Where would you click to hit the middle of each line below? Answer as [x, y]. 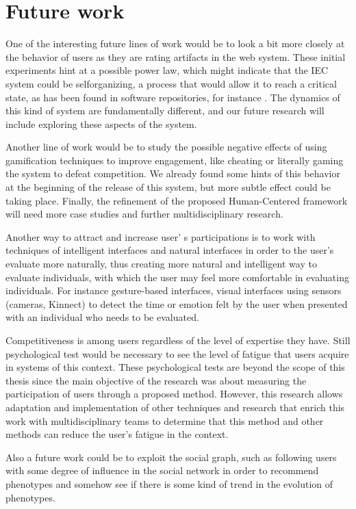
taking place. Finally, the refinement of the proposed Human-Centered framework [177, 200]
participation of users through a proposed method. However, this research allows [174, 394]
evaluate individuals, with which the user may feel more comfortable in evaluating [177, 277]
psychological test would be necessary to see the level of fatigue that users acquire [177, 353]
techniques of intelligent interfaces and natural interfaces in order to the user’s [170, 250]
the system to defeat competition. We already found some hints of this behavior [173, 173]
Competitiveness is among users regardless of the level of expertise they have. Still [178, 340]
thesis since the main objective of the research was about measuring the [156, 380]
